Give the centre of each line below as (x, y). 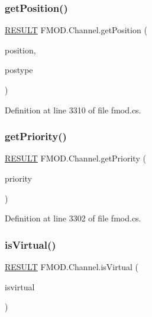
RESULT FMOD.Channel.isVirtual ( (72, 267)
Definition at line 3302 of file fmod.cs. (73, 218)
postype (19, 70)
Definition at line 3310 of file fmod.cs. (73, 110)
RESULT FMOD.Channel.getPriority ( (75, 158)
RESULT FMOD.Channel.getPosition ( (76, 30)
